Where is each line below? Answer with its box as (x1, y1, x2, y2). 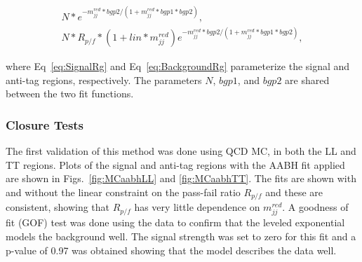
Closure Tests (6, 116, 84, 133)
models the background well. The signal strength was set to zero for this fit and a (6, 229, 356, 244)
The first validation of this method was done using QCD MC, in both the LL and (6, 144, 356, 158)
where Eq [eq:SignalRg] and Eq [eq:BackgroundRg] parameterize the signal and (6, 59, 350, 74)
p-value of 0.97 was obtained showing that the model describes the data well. (6, 242, 337, 257)
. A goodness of (282, 200, 349, 214)
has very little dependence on (134, 200, 260, 214)
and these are (265, 184, 323, 199)
